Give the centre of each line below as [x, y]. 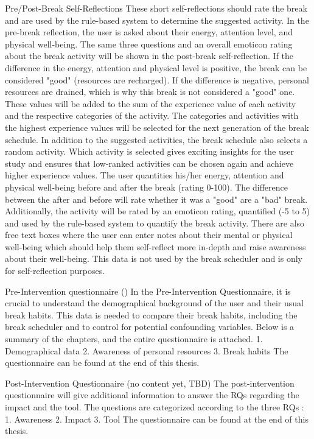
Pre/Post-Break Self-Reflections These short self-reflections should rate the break [156, 8]
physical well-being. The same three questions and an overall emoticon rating [149, 44]
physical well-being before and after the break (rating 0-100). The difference [146, 187]
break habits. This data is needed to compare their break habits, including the [151, 314]
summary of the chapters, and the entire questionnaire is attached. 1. [134, 339]
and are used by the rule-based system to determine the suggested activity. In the [157, 20]
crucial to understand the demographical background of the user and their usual [154, 303]
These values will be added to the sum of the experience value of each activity [151, 103]
